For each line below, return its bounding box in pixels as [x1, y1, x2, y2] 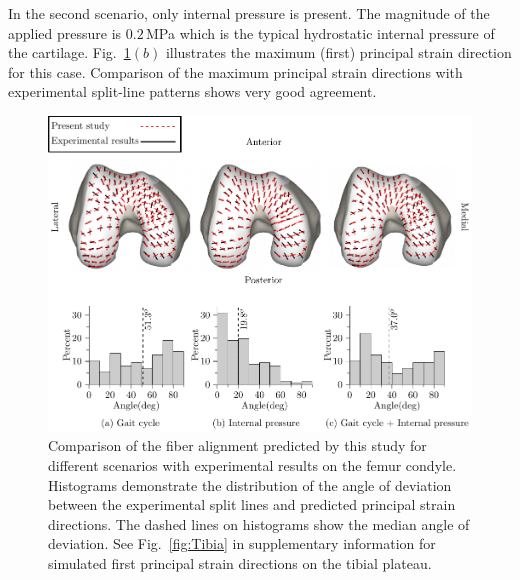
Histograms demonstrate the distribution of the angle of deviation [48, 474, 452, 495]
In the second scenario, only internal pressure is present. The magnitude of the [8, 3, 490, 23]
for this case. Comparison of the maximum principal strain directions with [8, 61, 463, 82]
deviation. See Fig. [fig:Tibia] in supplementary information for [48, 533, 436, 554]
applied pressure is [8, 22, 122, 43]
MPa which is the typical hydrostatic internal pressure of [146, 22, 495, 43]
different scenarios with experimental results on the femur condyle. [48, 454, 457, 475]
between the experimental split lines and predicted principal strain [48, 494, 456, 515]
